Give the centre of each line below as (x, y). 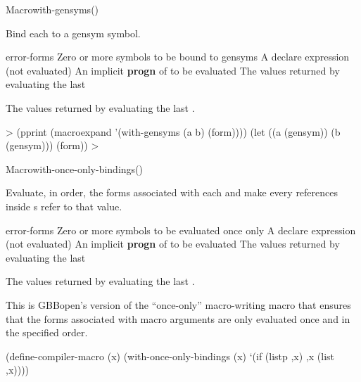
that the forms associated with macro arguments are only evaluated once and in (178, 318)
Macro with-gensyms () (52, 9)
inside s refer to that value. (64, 206)
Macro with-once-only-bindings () (74, 168)
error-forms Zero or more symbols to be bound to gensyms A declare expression (178, 57)
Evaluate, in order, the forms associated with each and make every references (172, 192)
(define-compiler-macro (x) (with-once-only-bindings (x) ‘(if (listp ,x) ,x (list (170, 356)
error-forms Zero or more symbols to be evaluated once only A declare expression (181, 230)
